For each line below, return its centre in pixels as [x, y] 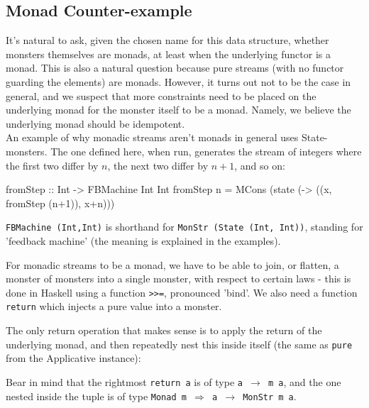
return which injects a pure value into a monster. [114, 306]
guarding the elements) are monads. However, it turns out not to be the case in [178, 81]
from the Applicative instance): [73, 358]
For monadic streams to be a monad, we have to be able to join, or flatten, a [172, 264]
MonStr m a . [270, 396]
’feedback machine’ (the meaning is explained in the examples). [143, 240]
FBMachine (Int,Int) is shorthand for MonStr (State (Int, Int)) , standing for [184, 227]
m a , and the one [305, 381]
